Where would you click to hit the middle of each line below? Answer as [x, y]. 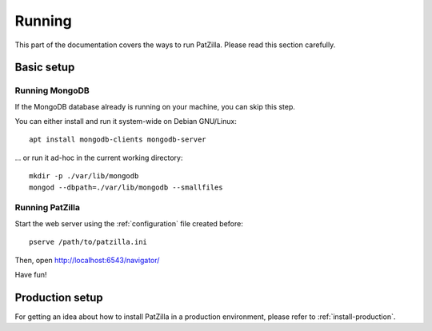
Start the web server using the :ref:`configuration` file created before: [129, 223]
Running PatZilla [47, 208]
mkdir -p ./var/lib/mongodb [84, 176]
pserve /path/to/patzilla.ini [88, 242]
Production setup [59, 297]
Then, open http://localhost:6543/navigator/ [87, 260]
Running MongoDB [52, 90]
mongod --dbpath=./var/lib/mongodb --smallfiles [126, 187]
